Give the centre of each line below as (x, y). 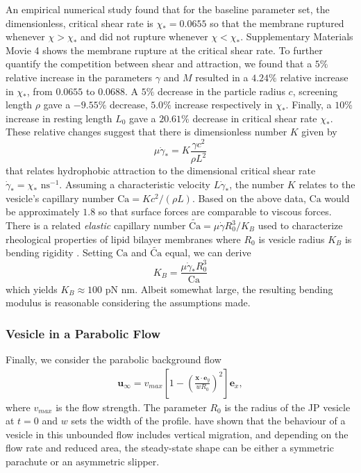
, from (40, 91)
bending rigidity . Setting (59, 252)
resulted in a (222, 77)
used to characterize (300, 225)
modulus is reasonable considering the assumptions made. (128, 302)
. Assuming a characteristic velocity (135, 184)
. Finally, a (309, 105)
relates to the (327, 184)
